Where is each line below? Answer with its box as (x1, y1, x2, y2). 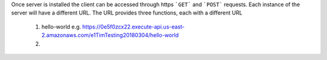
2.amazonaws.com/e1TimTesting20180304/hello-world (41, 32, 179, 39)
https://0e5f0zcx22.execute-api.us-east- (82, 23, 185, 30)
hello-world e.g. (41, 23, 81, 30)
